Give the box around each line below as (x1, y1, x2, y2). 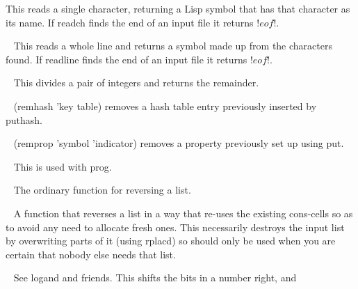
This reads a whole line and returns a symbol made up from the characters (13, 38, 332, 53)
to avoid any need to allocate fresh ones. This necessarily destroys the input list (6, 219, 345, 234)
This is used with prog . (13, 159, 112, 173)
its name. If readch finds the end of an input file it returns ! (6, 15, 260, 29)
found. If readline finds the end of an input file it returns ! (6, 52, 253, 66)
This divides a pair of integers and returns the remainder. (13, 75, 259, 90)
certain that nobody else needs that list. (6, 247, 176, 261)
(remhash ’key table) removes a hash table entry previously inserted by (13, 98, 317, 113)
